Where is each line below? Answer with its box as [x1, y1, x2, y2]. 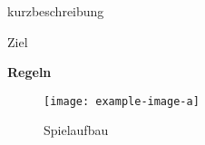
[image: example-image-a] [44, 94, 200, 108]
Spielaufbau [44, 121, 109, 140]
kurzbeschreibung [7, 2, 104, 20]
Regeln [7, 63, 52, 82]
